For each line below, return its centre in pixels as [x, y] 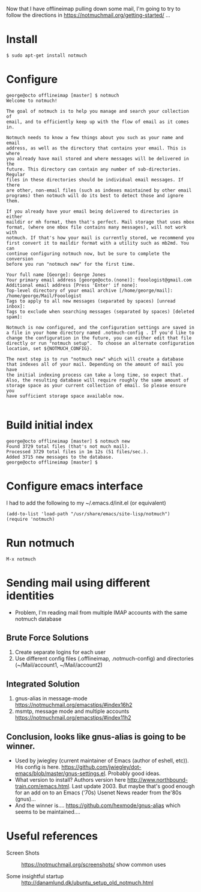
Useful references [52, 836]
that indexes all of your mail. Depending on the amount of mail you [95, 364]
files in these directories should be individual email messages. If [95, 180]
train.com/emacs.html [42, 787]
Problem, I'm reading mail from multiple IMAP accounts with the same [101, 612]
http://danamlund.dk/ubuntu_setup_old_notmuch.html [88, 883]
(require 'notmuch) [31, 519]
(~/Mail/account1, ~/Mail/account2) [59, 665]
